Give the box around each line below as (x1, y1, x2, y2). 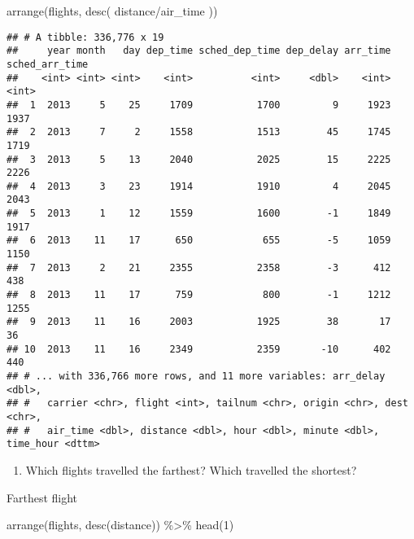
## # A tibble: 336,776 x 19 (7, 31, 164, 43)
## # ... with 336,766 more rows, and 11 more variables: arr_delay (7, 370, 386, 382)
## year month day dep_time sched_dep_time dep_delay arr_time (7, 45, 391, 57)
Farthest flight (7, 489, 78, 506)
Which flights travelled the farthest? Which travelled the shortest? (25, 461, 357, 478)
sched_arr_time (7, 58, 89, 70)
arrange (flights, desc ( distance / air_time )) (7, 2, 218, 19)
